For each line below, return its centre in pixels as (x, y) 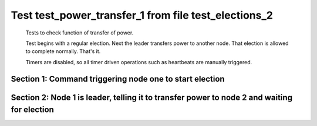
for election (32, 110)
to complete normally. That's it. (63, 51)
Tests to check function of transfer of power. (80, 33)
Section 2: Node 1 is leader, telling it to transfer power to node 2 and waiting (152, 97)
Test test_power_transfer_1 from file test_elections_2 (142, 15)
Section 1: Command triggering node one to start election (118, 79)
